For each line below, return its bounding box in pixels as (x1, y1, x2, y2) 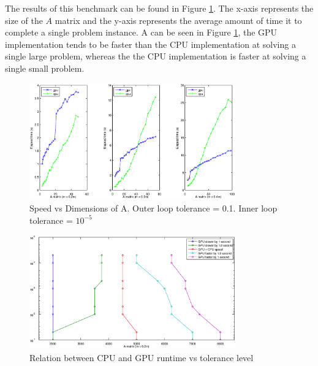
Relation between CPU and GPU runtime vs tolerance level (29, 351, 254, 364)
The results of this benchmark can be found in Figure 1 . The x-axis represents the (5, 2, 314, 14)
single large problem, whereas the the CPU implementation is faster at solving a (5, 50, 306, 63)
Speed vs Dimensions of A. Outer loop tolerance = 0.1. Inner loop (29, 201, 278, 214)
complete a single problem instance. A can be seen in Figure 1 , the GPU (5, 26, 278, 39)
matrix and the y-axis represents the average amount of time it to (55, 13, 302, 26)
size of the (5, 13, 43, 26)
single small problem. (5, 61, 85, 74)
